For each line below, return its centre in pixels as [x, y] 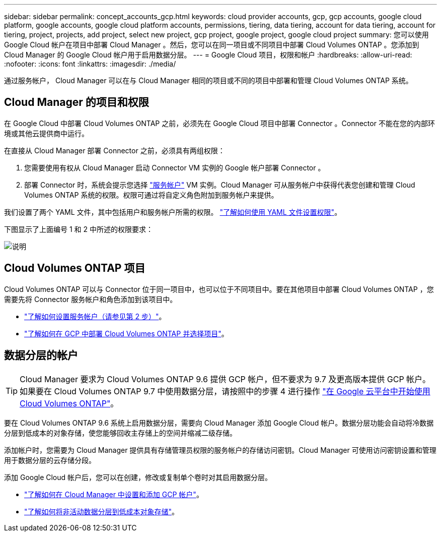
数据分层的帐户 [41, 355]
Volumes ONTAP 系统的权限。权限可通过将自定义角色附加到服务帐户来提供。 [151, 195]
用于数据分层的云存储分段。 [50, 460]
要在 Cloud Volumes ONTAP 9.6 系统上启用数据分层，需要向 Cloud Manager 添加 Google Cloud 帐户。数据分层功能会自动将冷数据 [219, 423]
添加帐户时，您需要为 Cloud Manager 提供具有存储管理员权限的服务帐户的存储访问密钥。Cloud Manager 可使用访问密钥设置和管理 [220, 450]
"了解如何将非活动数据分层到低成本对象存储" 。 [102, 511]
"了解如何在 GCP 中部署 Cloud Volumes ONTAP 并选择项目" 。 [126, 333]
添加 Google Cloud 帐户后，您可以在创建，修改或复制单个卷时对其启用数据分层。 [138, 477]
